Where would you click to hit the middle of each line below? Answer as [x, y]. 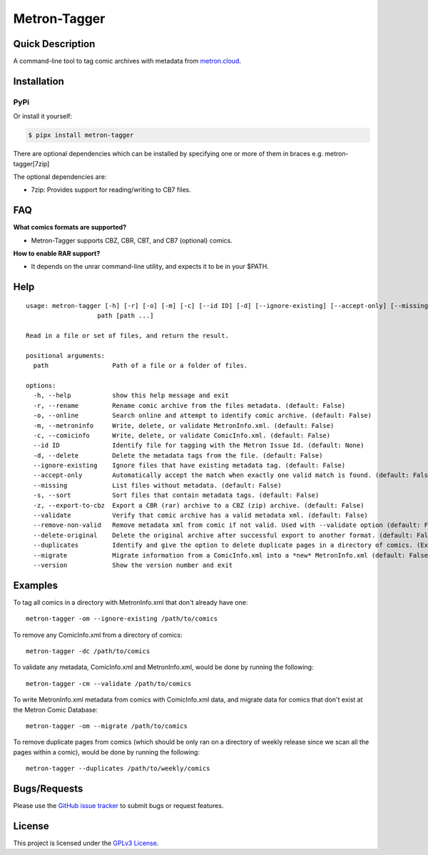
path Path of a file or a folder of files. [141, 366]
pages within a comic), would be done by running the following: [106, 752]
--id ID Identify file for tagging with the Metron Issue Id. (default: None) [199, 445]
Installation [39, 81]
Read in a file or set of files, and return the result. [128, 336]
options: [41, 385]
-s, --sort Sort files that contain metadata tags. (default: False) [176, 495]
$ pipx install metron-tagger [81, 135]
